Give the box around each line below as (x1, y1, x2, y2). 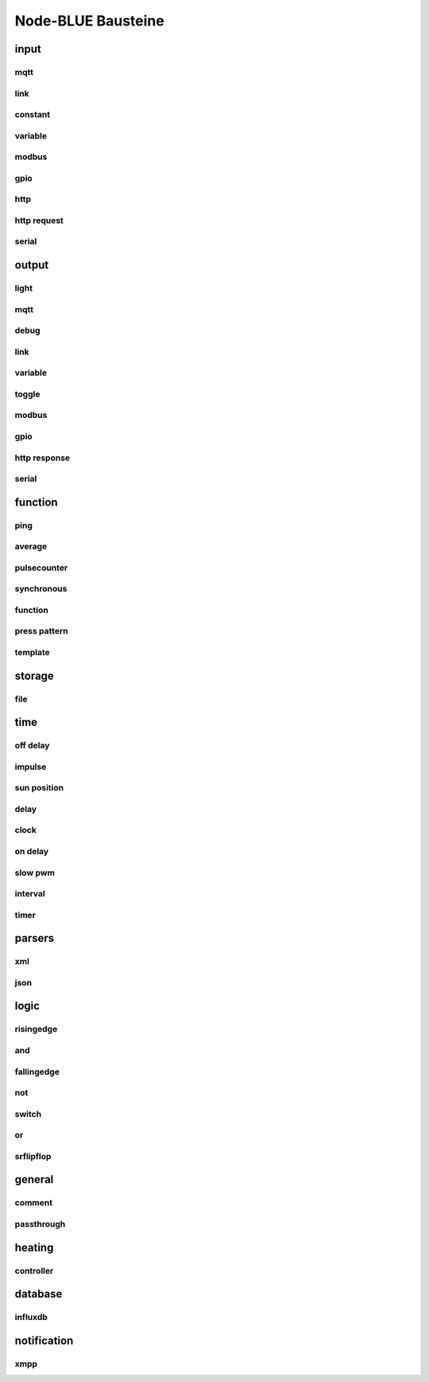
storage (14, 669, 55, 682)
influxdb (14, 1312, 48, 1323)
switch (14, 1108, 42, 1119)
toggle (14, 388, 41, 400)
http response (14, 452, 71, 463)
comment (14, 1197, 53, 1208)
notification (14, 1333, 74, 1347)
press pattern (14, 626, 68, 637)
